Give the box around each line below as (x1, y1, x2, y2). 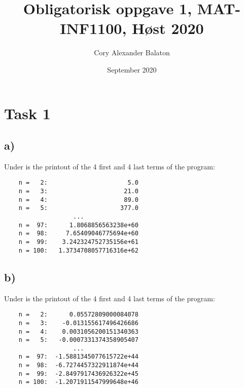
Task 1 (4, 102, 51, 123)
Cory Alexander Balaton (94, 47, 170, 58)
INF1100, (60, 18, 127, 39)
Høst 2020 (132, 18, 204, 39)
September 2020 (107, 64, 157, 75)
